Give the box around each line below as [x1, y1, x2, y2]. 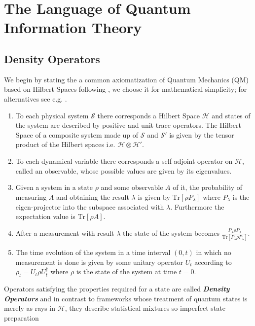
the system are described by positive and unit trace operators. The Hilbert [15, 120, 241, 130]
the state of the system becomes [123, 227, 219, 238]
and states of [212, 110, 251, 120]
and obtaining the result [56, 191, 129, 202]
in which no [196, 247, 231, 257]
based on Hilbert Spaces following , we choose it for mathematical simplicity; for [4, 84, 247, 94]
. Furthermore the [170, 201, 224, 212]
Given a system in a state [15, 182, 93, 192]
